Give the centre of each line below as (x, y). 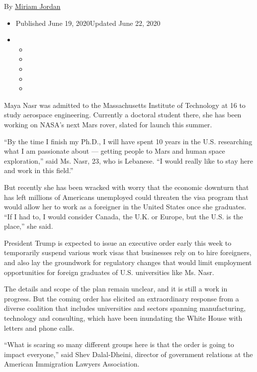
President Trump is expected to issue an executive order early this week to (118, 242)
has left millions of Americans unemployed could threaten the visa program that (126, 197)
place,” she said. (29, 226)
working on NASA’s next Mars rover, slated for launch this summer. (108, 124)
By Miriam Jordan (32, 6)
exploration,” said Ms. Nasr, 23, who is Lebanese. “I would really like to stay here (128, 160)
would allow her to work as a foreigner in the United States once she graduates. (125, 207)
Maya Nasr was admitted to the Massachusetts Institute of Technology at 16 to (125, 105)
